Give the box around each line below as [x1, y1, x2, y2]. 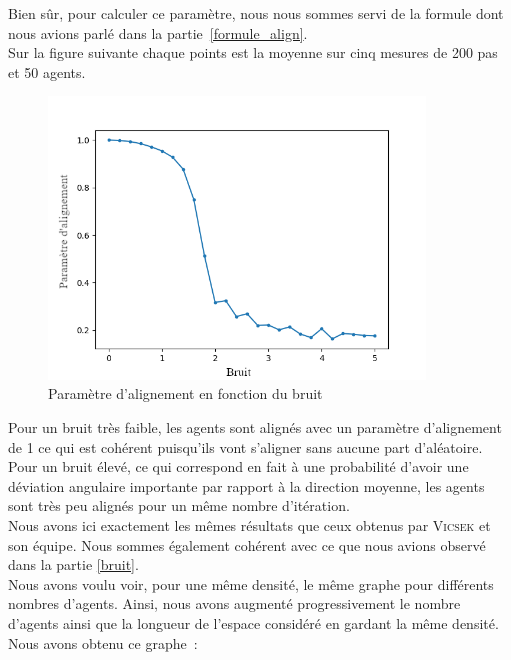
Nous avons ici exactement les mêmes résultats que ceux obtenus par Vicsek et [8, 514, 491, 535]
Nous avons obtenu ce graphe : [8, 632, 198, 653]
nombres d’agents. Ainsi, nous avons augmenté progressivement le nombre [8, 593, 461, 614]
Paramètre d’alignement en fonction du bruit [48, 383, 323, 404]
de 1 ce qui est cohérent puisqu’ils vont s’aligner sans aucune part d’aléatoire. [8, 436, 483, 457]
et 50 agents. [8, 61, 86, 82]
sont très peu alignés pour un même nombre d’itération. [8, 495, 350, 516]
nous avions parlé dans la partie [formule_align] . [8, 22, 308, 43]
